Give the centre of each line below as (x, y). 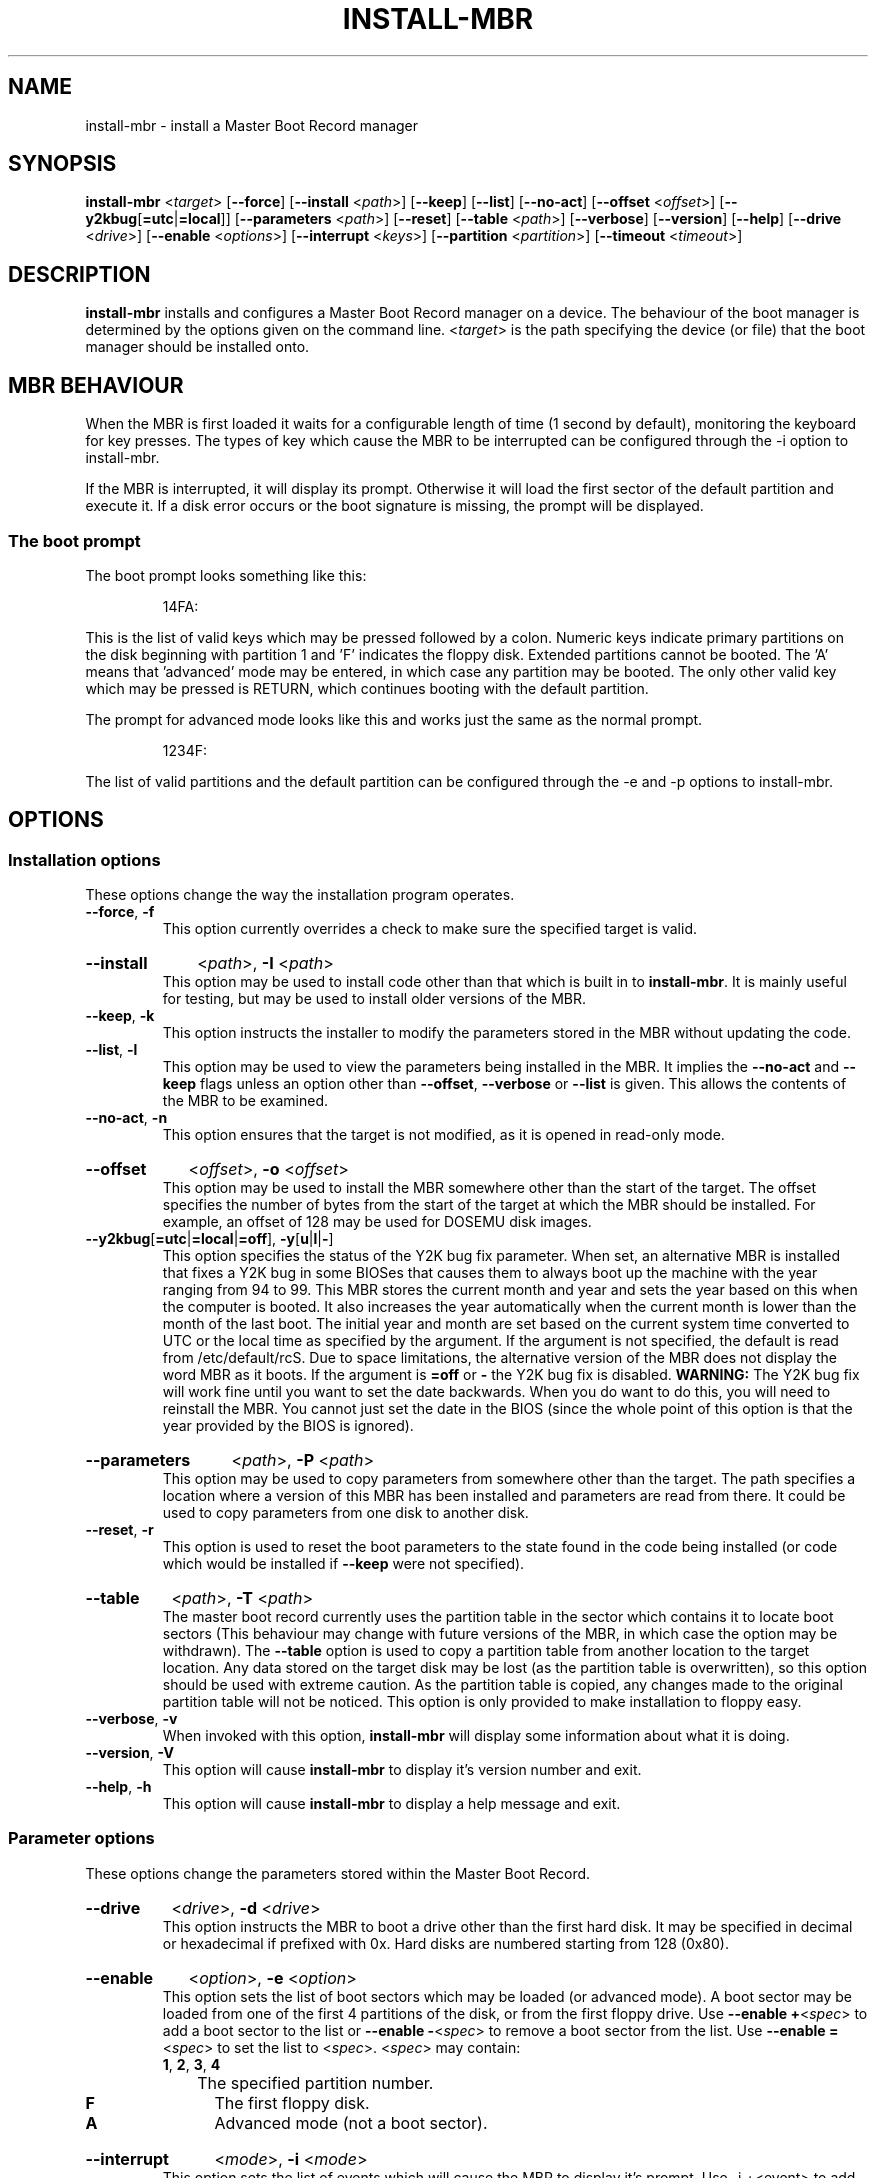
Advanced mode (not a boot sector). (351, 2122)
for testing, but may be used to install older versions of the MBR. (374, 999)
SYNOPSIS (62, 164)
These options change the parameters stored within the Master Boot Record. (338, 1873)
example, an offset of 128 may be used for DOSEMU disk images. (377, 1222)
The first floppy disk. (292, 2102)
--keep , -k (120, 1016)
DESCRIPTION (79, 274)
